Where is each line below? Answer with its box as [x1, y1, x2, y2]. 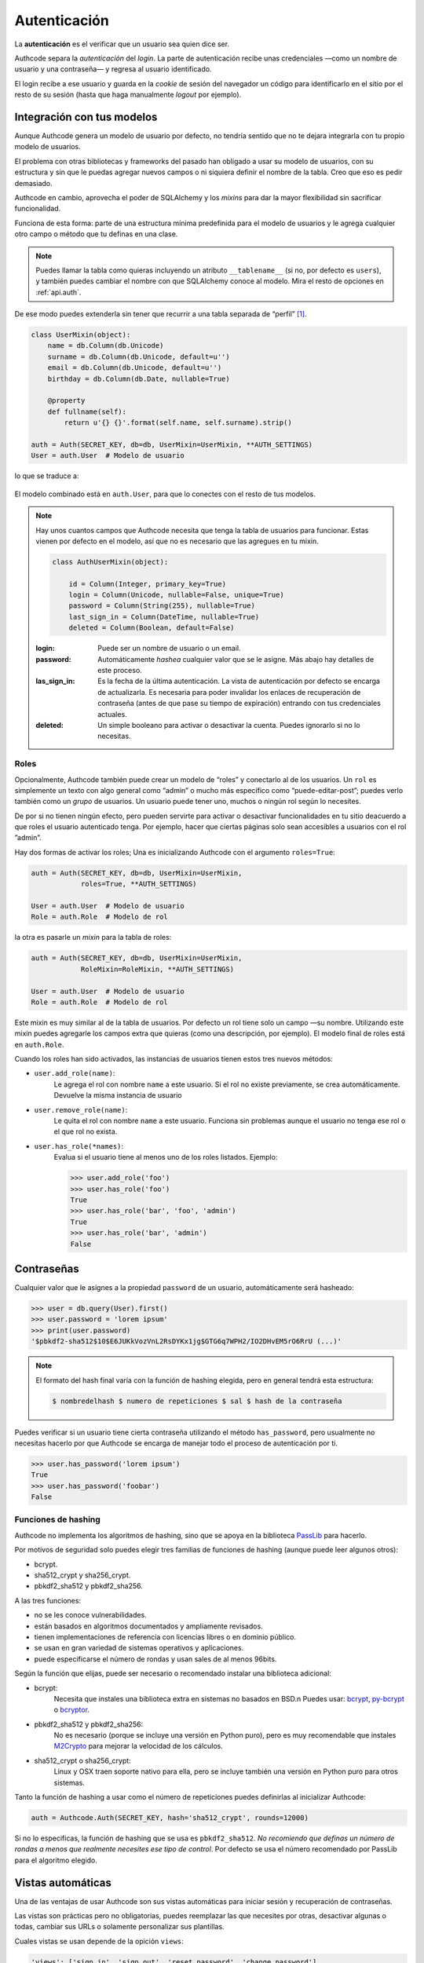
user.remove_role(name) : [34, 1105, 128, 1114]
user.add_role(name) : [34, 1069, 115, 1078]
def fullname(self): [47, 407, 127, 416]
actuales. [97, 709, 127, 718]
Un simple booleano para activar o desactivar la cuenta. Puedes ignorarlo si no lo [97, 720, 360, 729]
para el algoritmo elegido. [14, 1855, 98, 1865]
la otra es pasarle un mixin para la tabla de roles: [14, 933, 172, 942]
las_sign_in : [35, 676, 75, 686]
